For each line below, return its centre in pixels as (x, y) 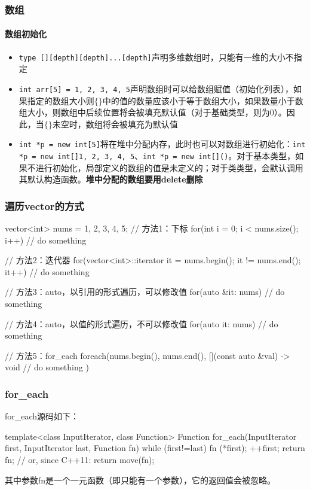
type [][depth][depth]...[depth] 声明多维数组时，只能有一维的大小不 (156, 57)
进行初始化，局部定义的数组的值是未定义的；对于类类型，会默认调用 (169, 167)
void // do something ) (47, 367)
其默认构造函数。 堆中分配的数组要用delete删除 (111, 179)
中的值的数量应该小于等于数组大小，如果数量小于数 (203, 100)
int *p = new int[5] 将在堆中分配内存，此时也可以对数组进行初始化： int (162, 144)
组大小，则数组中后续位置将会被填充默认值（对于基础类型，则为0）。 (153, 112)
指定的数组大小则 (61, 100)
